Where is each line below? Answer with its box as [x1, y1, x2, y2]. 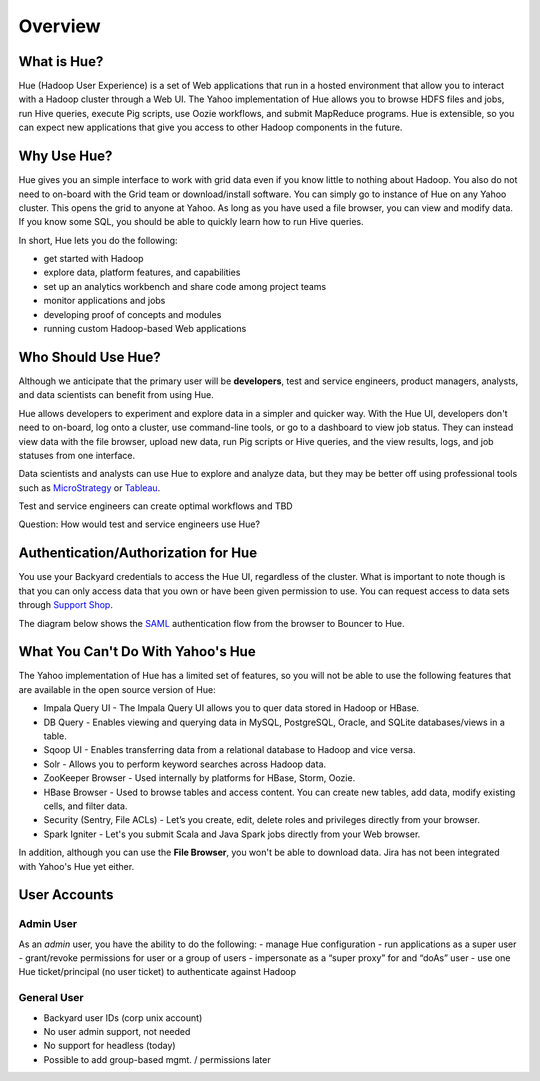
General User [18, 991, 84, 1005]
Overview [18, 15, 101, 37]
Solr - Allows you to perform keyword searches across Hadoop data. [43, 758, 327, 770]
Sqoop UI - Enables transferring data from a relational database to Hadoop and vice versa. [43, 744, 416, 756]
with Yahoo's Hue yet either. [18, 860, 135, 872]
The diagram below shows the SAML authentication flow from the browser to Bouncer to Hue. [18, 617, 405, 629]
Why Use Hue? [18, 148, 113, 165]
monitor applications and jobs [43, 295, 166, 307]
